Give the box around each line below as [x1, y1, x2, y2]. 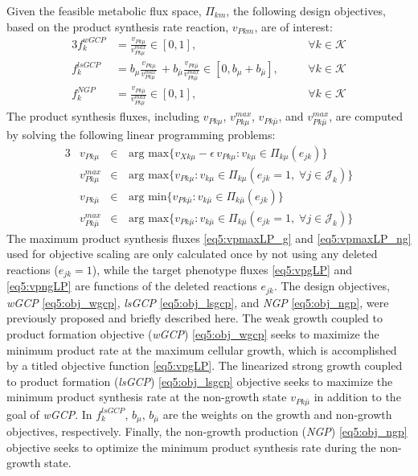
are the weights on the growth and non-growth [162, 405, 392, 422]
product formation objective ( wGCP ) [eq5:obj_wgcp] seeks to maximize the [6, 325, 379, 342]
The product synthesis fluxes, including [6, 108, 199, 125]
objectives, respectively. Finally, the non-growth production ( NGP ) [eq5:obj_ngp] [6, 423, 408, 440]
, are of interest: [254, 18, 333, 35]
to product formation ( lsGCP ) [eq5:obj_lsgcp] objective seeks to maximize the [6, 372, 393, 389]
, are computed [329, 108, 404, 125]
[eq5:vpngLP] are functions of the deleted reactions [6, 277, 257, 294]
